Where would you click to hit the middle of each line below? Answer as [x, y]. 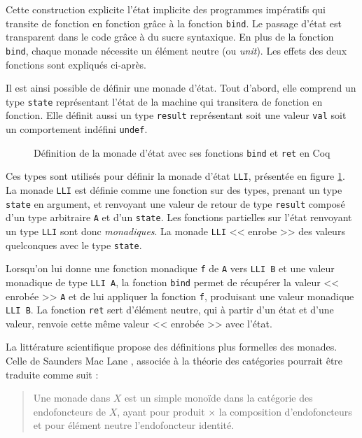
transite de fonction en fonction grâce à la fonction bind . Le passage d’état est [174, 23]
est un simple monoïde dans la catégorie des [219, 398]
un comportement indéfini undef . [77, 129]
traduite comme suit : [52, 374]
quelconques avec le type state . [74, 245]
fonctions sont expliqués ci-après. [76, 64]
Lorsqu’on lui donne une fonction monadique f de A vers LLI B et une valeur [170, 268]
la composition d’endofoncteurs [285, 411]
